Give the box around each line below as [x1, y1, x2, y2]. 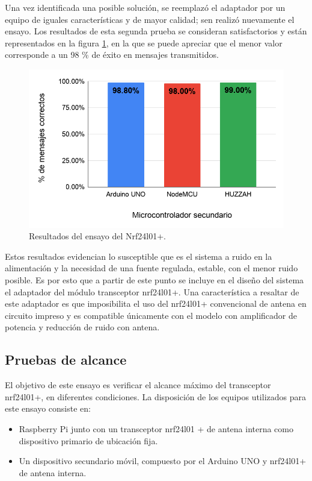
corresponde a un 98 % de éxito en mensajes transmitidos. [5, 48, 219, 61]
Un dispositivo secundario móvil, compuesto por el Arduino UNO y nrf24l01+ [19, 454, 307, 467]
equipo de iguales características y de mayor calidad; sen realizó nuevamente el [5, 13, 295, 25]
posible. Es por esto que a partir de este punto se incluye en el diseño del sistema [5, 273, 304, 286]
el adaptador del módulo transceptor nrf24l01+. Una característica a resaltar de [5, 285, 299, 298]
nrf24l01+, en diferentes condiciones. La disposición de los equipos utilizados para [5, 390, 306, 403]
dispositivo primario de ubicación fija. [19, 434, 158, 447]
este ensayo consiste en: [5, 402, 91, 415]
